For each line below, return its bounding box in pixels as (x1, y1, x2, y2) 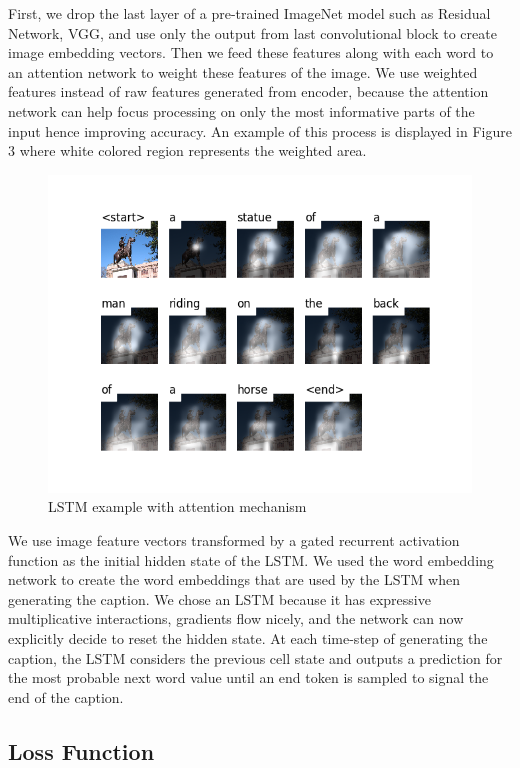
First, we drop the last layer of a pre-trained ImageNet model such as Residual (8, 3, 491, 23)
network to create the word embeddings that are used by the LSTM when (8, 569, 460, 590)
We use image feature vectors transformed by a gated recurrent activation (8, 529, 460, 550)
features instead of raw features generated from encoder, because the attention (8, 81, 489, 102)
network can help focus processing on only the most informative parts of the (8, 100, 475, 121)
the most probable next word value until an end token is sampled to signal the (8, 667, 489, 688)
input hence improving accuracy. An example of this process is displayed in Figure (8, 120, 512, 141)
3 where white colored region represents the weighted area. (8, 140, 367, 161)
